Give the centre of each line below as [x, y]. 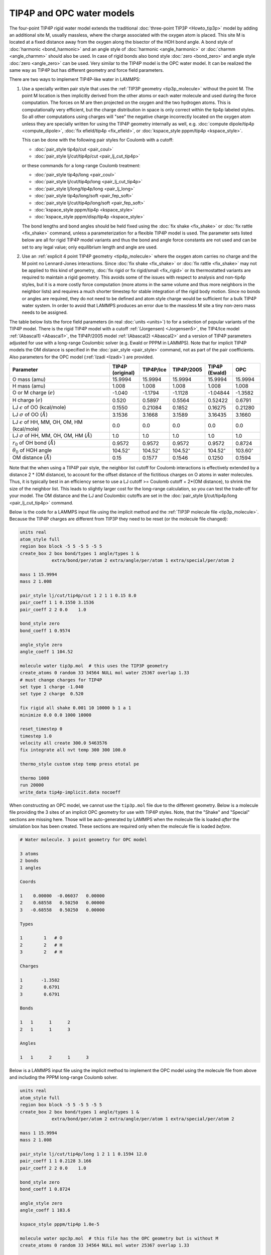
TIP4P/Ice [154, 370]
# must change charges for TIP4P [61, 680]
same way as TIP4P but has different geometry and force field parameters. [87, 70]
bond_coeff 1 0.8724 [45, 1189]
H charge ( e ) [27, 400]
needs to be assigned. [45, 312]
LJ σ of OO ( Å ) [30, 415]
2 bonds [29, 861]
